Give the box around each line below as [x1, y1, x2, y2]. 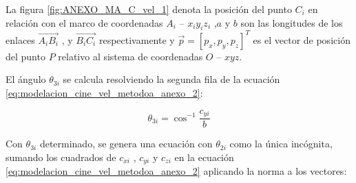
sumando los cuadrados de [6, 149, 116, 164]
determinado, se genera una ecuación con [39, 136, 213, 151]
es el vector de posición [253, 32, 350, 47]
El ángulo [6, 72, 46, 86]
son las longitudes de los [240, 15, 343, 29]
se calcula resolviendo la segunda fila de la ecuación [63, 72, 280, 86]
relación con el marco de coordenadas [6, 15, 163, 29]
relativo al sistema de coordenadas [58, 49, 203, 63]
